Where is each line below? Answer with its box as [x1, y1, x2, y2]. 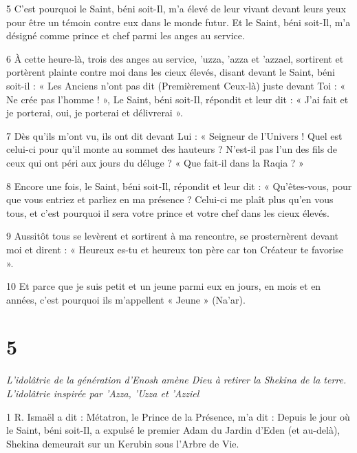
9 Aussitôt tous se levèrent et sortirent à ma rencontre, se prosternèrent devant [6, 229, 338, 243]
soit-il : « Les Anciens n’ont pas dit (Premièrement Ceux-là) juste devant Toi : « [6, 78, 346, 92]
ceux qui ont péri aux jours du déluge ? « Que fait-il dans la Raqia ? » [6, 155, 304, 169]
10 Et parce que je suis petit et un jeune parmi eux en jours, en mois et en [6, 279, 321, 293]
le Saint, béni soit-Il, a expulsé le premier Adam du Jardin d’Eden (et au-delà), [6, 423, 340, 437]
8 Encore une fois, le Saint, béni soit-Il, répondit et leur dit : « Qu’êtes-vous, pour [6, 178, 352, 193]
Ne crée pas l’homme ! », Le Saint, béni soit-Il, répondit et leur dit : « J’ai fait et [6, 92, 349, 106]
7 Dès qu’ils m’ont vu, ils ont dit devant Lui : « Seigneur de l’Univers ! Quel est [6, 128, 343, 143]
